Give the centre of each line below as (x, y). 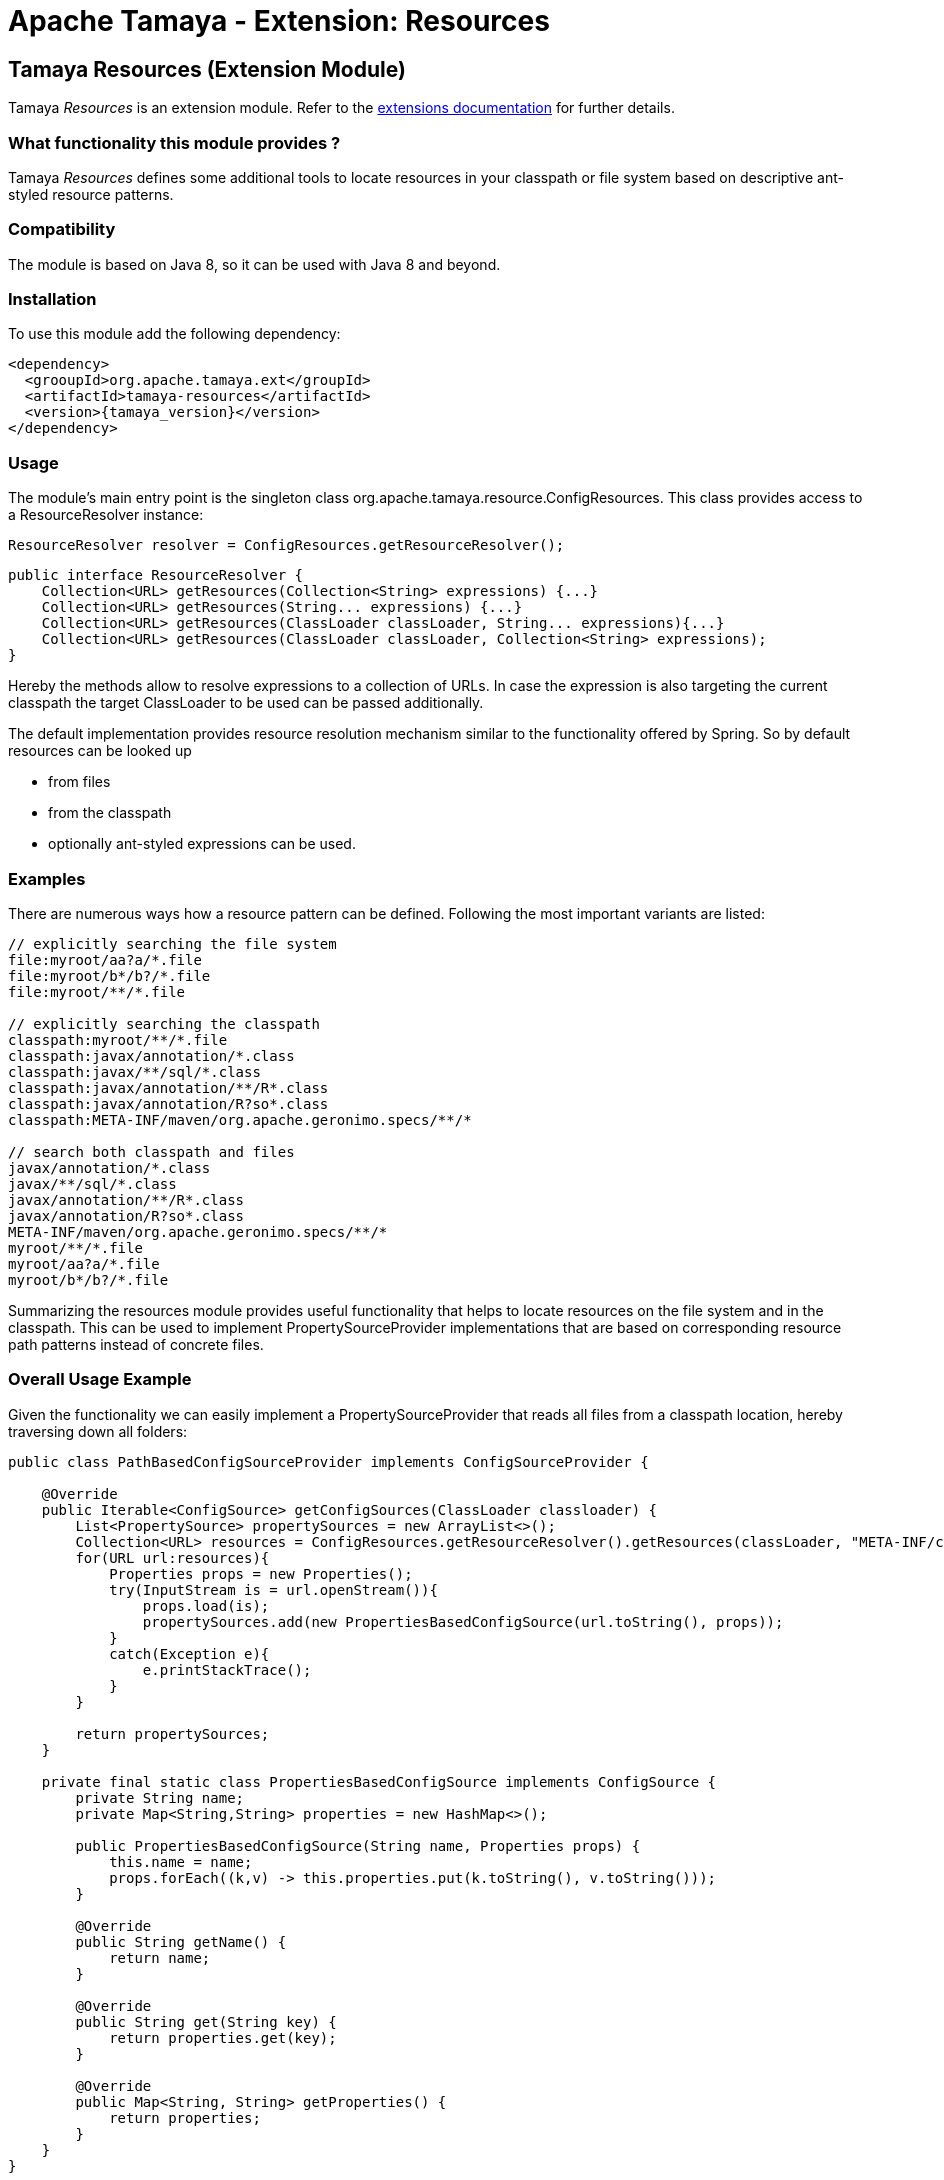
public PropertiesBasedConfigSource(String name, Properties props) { (358, 1845)
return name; (160, 1957)
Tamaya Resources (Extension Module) (207, 69)
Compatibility (62, 229)
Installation (52, 299)
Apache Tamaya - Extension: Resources (279, 21)
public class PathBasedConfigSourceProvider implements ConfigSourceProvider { (328, 1461)
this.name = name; (181, 1861)
